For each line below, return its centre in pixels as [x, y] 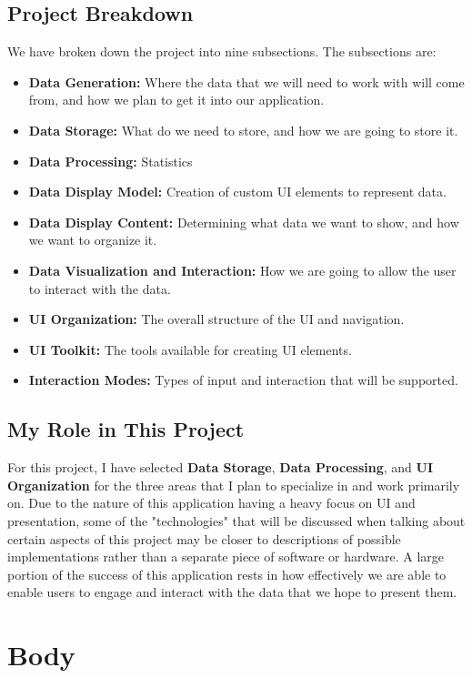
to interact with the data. [100, 288]
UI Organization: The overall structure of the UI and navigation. [216, 319]
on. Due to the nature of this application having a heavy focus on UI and [211, 503]
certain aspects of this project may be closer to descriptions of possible [204, 538]
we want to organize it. [93, 240]
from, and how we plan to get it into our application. [176, 100]
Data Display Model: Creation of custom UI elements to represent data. [237, 192]
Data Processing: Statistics [110, 161]
